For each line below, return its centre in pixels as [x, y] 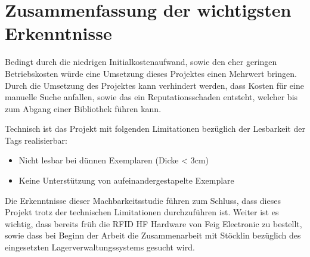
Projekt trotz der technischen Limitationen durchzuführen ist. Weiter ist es [142, 212]
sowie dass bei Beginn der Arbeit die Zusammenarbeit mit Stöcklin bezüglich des [153, 235]
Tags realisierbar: [36, 140]
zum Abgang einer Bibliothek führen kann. [83, 108]
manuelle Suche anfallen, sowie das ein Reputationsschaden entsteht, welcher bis [151, 97]
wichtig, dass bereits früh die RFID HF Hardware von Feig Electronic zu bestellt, [154, 223]
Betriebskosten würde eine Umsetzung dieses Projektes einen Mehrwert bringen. [151, 73]
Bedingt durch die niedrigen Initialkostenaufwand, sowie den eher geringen [141, 62]
